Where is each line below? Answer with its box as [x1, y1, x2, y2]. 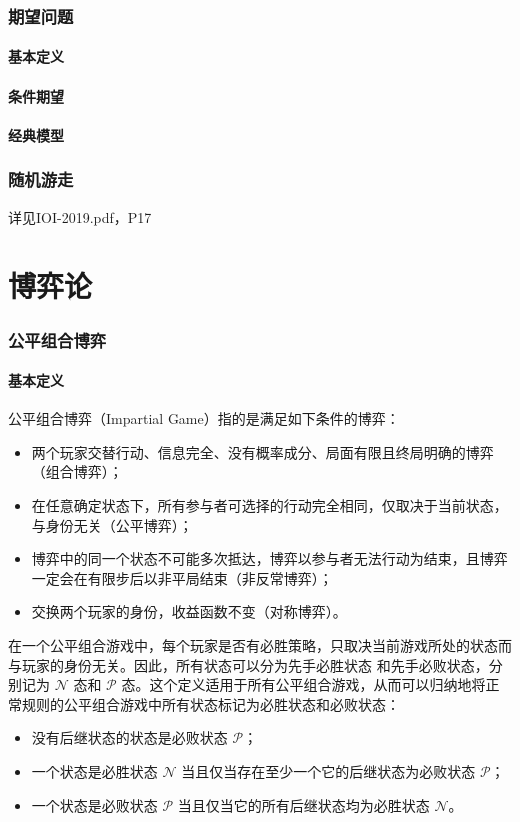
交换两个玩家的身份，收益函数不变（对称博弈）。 [31, 601, 347, 622]
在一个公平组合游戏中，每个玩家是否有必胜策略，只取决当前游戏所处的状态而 [8, 634, 512, 655]
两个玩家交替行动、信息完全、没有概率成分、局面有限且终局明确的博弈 [31, 441, 494, 462]
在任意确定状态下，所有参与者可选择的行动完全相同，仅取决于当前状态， [31, 495, 508, 516]
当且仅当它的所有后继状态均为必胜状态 [177, 794, 430, 815]
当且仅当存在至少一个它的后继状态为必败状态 [181, 760, 476, 781]
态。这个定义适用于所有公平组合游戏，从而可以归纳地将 [121, 674, 486, 695]
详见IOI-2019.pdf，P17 [8, 206, 152, 227]
